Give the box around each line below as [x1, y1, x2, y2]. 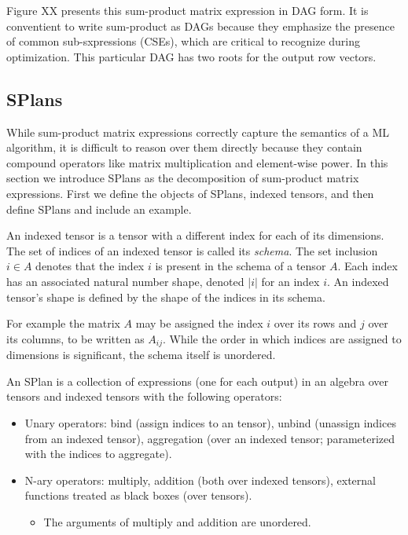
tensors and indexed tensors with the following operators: [6, 388, 282, 405]
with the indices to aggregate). [24, 445, 172, 462]
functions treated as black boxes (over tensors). [24, 487, 252, 504]
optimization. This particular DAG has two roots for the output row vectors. [6, 48, 377, 64]
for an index [261, 273, 320, 289]
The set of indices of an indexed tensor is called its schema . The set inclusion [6, 242, 378, 258]
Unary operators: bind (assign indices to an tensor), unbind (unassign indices [24, 414, 396, 431]
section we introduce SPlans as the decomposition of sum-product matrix [6, 170, 359, 186]
